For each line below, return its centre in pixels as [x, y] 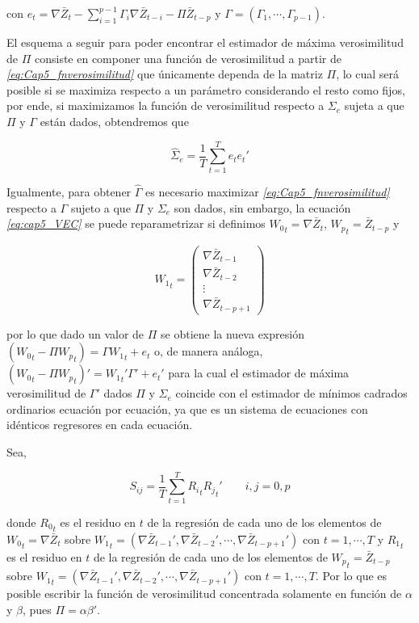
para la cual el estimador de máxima [259, 373]
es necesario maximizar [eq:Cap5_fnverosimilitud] [268, 191]
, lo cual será [368, 74]
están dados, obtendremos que [114, 121]
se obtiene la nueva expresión [233, 333]
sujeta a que [374, 105]
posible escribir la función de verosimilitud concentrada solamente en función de [204, 594]
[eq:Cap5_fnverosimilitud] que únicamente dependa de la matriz [165, 74]
